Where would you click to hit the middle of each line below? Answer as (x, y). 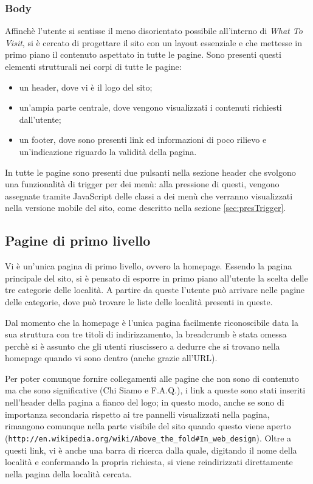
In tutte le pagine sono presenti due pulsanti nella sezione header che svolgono (150, 172)
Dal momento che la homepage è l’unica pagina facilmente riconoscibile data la (152, 322)
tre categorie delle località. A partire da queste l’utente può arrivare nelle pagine (155, 290)
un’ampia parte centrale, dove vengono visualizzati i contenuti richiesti (150, 107)
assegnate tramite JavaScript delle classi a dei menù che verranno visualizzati (149, 195)
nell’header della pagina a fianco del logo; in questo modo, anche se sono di (145, 402)
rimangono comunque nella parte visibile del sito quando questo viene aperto (148, 426)
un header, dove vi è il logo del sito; (86, 87)
